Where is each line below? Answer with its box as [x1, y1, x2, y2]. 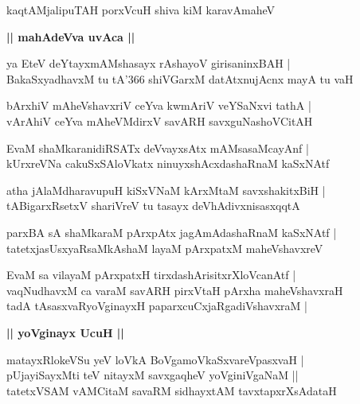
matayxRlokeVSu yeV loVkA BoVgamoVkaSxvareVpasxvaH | [6, 351, 304, 367]
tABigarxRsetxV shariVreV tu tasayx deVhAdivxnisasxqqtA [6, 197, 300, 214]
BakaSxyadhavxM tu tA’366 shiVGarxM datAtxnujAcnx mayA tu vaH [6, 70, 354, 87]
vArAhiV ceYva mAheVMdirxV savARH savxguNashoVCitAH [6, 112, 313, 129]
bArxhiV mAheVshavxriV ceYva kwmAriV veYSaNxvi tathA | [6, 97, 311, 114]
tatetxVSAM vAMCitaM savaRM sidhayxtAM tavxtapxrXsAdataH [6, 382, 337, 398]
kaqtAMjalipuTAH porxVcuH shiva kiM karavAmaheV [6, 2, 275, 17]
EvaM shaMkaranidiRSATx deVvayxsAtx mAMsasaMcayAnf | [6, 139, 309, 156]
